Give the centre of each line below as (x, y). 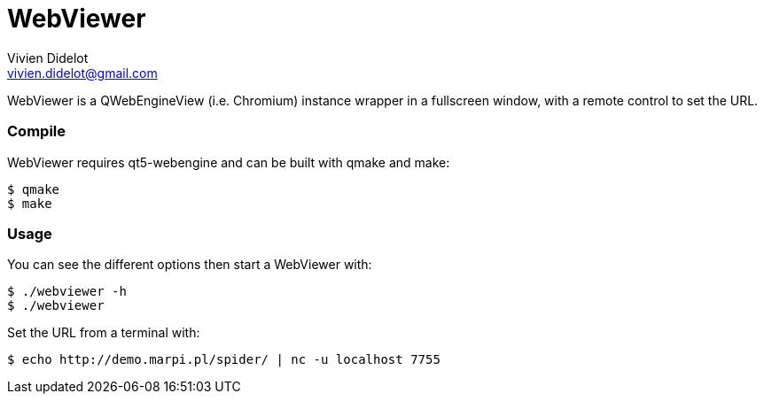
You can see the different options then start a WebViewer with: (190, 265)
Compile (36, 131)
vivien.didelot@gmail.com (82, 73)
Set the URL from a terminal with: (104, 333)
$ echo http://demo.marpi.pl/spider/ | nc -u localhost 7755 (224, 360)
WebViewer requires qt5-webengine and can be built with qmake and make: (229, 162)
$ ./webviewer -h (67, 292)
